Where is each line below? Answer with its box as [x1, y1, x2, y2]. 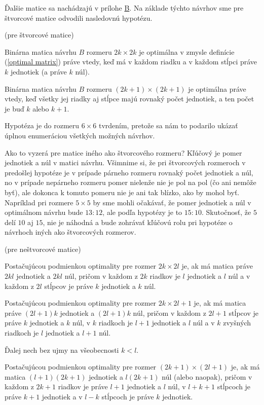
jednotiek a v [42, 391, 83, 401]
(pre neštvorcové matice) [5, 243, 81, 254]
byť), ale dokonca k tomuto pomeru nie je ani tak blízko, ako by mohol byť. [5, 187, 240, 197]
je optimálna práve [188, 83, 246, 94]
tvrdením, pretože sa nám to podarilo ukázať [98, 120, 238, 131]
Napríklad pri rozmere [5, 197, 73, 207]
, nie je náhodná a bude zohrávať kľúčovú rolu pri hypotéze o [43, 216, 233, 227]
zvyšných [223, 317, 251, 328]
